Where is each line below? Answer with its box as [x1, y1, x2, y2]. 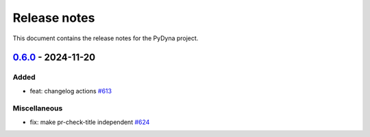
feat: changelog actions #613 [29, 87, 112, 95]
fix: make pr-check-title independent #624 [29, 118, 150, 126]
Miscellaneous [12, 104, 63, 113]
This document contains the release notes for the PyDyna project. [12, 34, 199, 42]
